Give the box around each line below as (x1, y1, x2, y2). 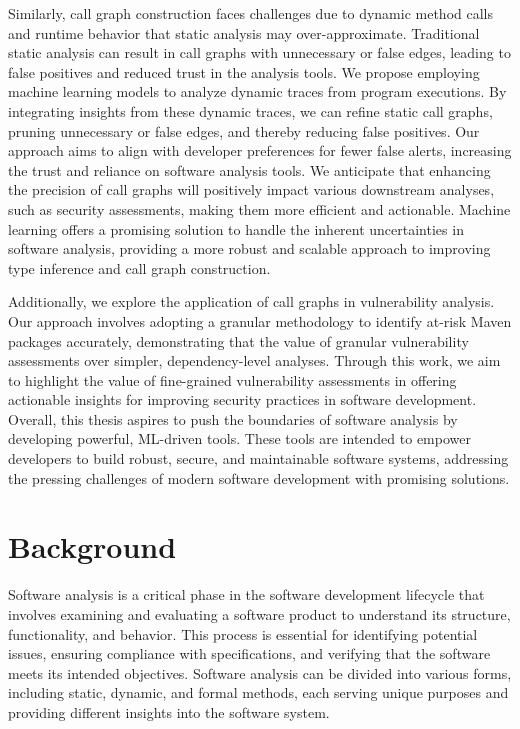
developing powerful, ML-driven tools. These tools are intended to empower (8, 428, 471, 449)
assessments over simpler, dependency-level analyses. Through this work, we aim (8, 350, 501, 371)
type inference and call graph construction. (8, 257, 271, 278)
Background (8, 526, 177, 567)
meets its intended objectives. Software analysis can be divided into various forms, (8, 662, 512, 683)
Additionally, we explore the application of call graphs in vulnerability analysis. (8, 291, 495, 312)
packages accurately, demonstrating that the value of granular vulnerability (8, 330, 469, 351)
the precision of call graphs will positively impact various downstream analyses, (8, 179, 495, 200)
